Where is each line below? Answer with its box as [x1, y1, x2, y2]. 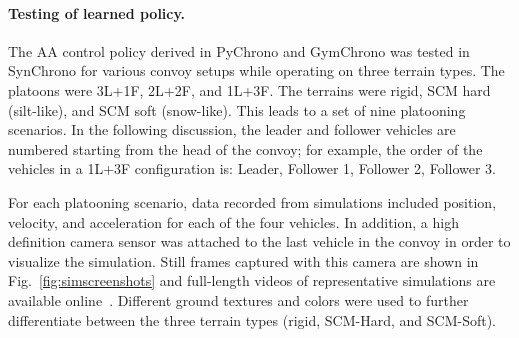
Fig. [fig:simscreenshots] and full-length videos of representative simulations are [8, 270, 496, 291]
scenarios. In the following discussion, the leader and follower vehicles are [8, 119, 456, 140]
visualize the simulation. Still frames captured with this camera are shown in [8, 250, 479, 271]
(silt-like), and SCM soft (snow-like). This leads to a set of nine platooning [8, 99, 466, 120]
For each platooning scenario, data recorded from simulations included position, [8, 191, 497, 212]
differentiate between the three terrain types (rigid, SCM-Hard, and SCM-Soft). [8, 309, 497, 330]
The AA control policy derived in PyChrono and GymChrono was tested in [8, 40, 470, 61]
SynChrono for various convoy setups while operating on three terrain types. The [8, 60, 505, 81]
